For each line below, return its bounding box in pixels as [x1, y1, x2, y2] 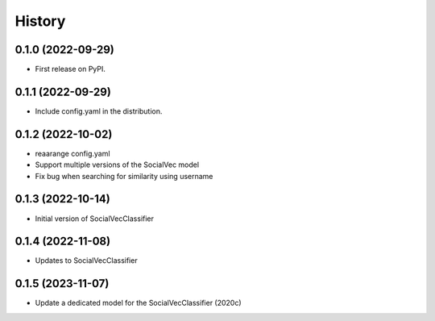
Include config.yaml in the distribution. [35, 106, 163, 116]
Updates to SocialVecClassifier [35, 256, 138, 265]
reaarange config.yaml [35, 148, 110, 158]
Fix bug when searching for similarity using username [35, 171, 213, 181]
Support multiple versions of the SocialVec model [35, 160, 200, 169]
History [14, 12, 66, 30]
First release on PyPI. [35, 65, 106, 74]
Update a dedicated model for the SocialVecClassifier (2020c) [35, 298, 242, 308]
